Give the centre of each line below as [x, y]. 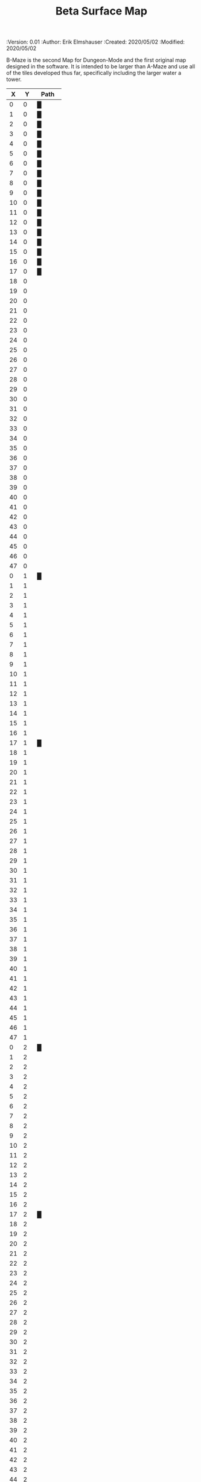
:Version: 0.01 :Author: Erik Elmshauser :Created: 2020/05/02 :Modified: [96, 42]
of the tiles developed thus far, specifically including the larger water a [94, 73]
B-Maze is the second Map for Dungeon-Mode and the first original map [96, 60]
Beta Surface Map [101, 11]
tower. [14, 79]
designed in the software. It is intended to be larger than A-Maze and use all [101, 66]
